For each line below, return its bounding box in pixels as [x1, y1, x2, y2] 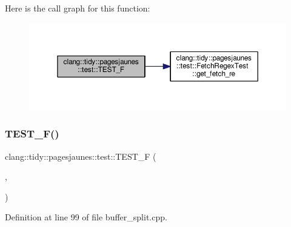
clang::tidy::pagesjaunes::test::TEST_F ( [5, 150, 156, 162]
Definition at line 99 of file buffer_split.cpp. [5, 211, 167, 223]
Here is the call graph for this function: [5, 2, 150, 14]
